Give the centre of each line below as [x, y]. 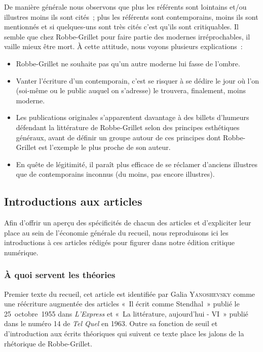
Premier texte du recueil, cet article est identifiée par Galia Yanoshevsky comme [130, 294]
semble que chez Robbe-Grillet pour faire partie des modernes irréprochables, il [127, 36]
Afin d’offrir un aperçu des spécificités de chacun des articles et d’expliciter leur [128, 223]
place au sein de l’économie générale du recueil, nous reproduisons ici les [116, 232]
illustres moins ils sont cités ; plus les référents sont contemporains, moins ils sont [131, 16]
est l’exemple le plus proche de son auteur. [105, 147]
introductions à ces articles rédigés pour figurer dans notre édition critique [119, 242]
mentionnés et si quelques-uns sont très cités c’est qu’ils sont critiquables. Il [121, 27]
